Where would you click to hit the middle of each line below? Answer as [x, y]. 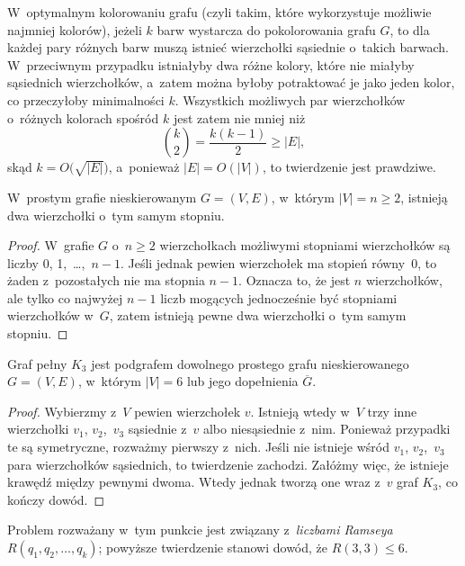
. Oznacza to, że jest [295, 280]
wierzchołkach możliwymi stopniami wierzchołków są [305, 245]
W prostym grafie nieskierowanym [102, 197]
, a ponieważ [144, 167]
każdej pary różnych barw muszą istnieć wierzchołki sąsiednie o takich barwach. [228, 47]
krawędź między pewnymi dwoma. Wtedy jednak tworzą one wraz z [194, 482]
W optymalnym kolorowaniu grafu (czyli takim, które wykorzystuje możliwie [219, 12]
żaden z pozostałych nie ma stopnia [106, 280]
